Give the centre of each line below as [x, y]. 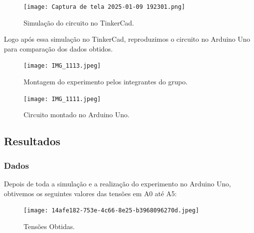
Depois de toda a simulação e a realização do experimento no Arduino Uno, [117, 183]
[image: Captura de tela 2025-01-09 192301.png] [104, 7]
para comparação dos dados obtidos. [58, 48]
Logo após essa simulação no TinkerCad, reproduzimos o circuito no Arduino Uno [127, 39]
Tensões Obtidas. [49, 226]
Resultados [32, 141]
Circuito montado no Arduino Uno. [76, 115]
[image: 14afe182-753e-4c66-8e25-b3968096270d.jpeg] [111, 211]
